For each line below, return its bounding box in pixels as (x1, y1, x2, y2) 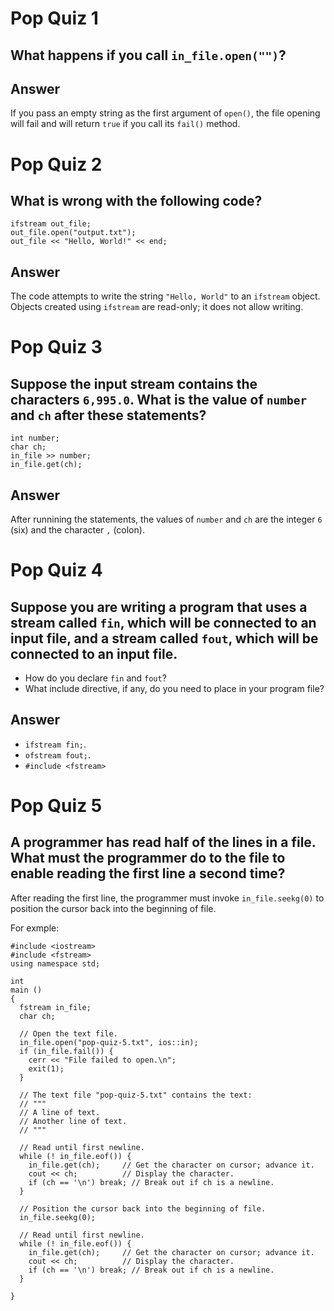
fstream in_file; (19, 1002, 92, 1012)
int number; (10, 433, 60, 444)
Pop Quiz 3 (10, 336, 103, 359)
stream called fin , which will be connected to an (10, 614, 317, 631)
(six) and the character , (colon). (10, 524, 145, 536)
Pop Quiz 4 (10, 559, 103, 582)
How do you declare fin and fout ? (24, 672, 167, 684)
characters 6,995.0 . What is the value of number (10, 391, 308, 408)
